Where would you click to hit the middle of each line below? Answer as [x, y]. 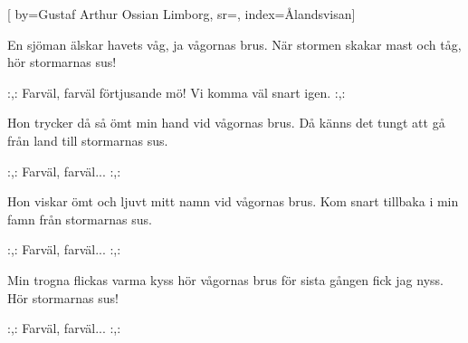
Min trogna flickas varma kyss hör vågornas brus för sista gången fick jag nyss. [225, 279]
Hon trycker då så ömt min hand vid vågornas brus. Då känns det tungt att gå [226, 123]
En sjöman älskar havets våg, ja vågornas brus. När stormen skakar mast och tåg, [234, 44]
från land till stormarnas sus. [88, 140]
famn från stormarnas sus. [80, 219]
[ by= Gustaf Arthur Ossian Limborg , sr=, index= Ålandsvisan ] [181, 14]
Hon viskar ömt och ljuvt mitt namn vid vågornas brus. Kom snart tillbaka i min [233, 201]
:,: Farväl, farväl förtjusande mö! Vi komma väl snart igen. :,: [177, 92]
